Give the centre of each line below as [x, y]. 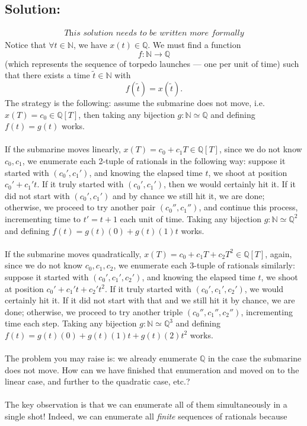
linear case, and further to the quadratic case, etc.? [97, 381]
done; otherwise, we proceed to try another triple [94, 311]
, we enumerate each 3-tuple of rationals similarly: [204, 265]
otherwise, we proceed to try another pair [80, 207]
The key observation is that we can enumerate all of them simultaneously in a [146, 404]
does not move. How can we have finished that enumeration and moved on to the [152, 369]
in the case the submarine [255, 358]
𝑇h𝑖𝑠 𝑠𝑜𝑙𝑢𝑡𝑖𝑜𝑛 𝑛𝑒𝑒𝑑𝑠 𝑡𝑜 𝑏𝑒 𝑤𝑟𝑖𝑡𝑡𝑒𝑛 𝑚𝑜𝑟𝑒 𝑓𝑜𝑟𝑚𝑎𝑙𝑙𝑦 [154, 33]
